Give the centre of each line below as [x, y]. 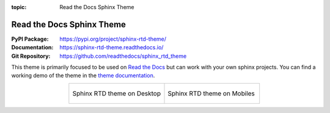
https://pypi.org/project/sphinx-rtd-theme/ [113, 39]
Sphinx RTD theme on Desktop [117, 93]
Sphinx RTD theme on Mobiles [211, 93]
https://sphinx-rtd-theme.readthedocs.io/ [112, 47]
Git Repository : [31, 56]
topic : [19, 7]
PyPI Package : [30, 39]
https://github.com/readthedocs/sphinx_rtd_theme [123, 56]
